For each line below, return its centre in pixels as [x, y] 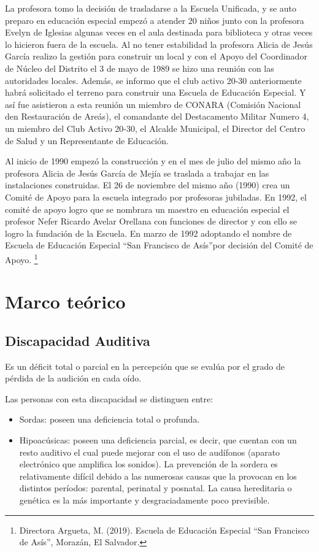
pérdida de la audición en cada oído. [73, 378]
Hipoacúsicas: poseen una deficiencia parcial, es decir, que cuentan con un [158, 440]
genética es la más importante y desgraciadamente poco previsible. [144, 500]
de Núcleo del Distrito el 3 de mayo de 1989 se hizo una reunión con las [140, 68]
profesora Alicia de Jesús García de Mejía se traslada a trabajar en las [137, 173]
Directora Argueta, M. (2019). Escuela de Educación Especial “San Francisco [164, 530]
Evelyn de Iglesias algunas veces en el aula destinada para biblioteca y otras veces [159, 32]
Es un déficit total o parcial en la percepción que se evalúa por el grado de [145, 366]
